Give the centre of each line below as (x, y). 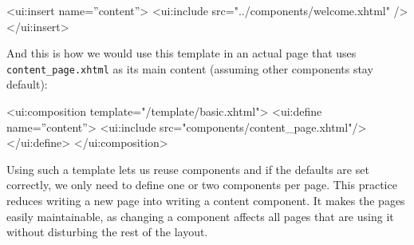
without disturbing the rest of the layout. (107, 232)
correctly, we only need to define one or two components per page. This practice (202, 185)
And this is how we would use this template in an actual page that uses (181, 53)
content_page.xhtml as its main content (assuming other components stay (190, 68)
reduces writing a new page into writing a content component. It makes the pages (206, 200)
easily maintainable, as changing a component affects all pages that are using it (200, 216)
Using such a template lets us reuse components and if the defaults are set (188, 169)
